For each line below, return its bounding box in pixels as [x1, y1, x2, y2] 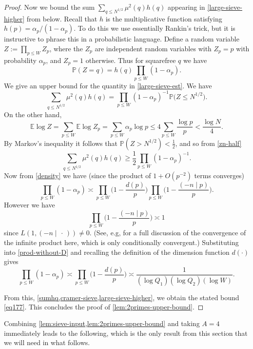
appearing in [167, 2, 205, 12]
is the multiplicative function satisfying [105, 13, 222, 23]
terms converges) [194, 170, 245, 181]
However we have [4, 200, 55, 210]
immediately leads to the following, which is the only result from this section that [4, 328, 248, 338]
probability [4, 55, 37, 65]
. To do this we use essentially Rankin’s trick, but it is [74, 23, 235, 33]
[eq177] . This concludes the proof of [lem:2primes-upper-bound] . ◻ [4, 302, 204, 312]
